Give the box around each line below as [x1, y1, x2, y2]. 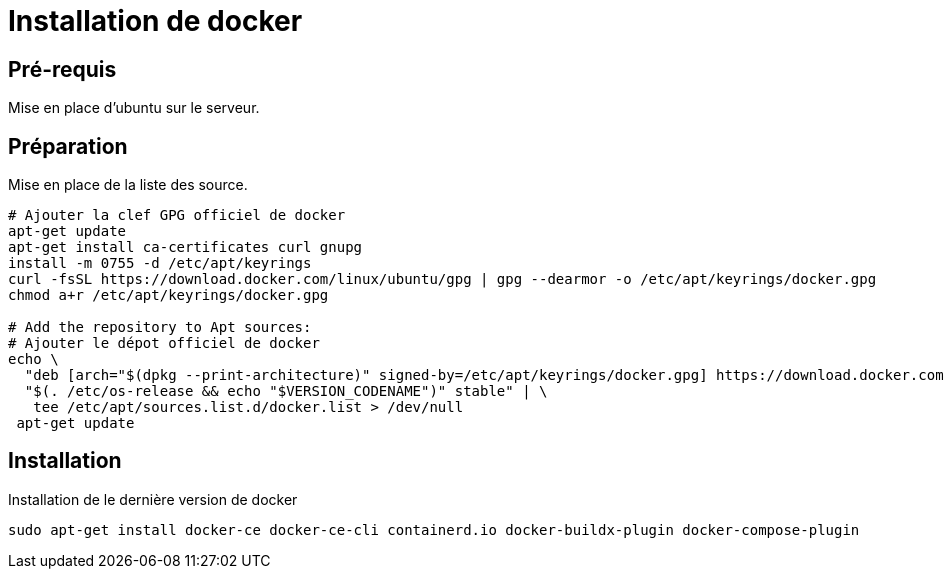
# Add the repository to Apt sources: [8, 319, 312, 336]
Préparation [8, 133, 128, 159]
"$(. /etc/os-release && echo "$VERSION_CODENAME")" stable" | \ [24, 383, 548, 400]
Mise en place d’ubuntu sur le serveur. [8, 99, 260, 117]
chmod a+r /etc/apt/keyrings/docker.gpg [8, 287, 329, 304]
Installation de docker [8, 4, 303, 38]
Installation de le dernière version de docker [8, 490, 298, 508]
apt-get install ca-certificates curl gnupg [8, 239, 363, 256]
